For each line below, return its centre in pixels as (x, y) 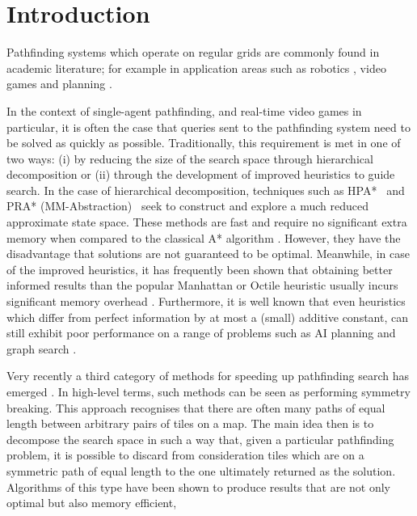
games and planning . (59, 84)
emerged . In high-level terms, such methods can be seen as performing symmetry (208, 391)
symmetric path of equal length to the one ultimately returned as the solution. (201, 470)
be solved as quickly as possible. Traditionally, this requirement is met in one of (204, 143)
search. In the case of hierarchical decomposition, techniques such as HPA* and (206, 190)
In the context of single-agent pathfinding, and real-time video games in (184, 110)
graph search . (42, 348)
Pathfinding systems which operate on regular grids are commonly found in (193, 52)
